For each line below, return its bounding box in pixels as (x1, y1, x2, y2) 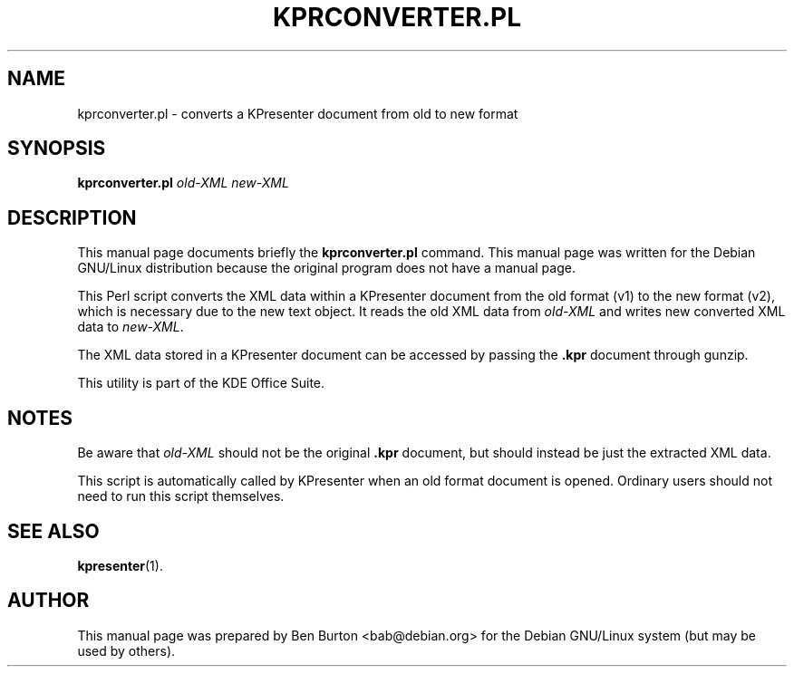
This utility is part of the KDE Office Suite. (77, 375, 325, 391)
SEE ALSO (7, 519, 100, 543)
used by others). (77, 642, 176, 659)
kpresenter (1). (77, 557, 163, 573)
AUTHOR (7, 589, 90, 612)
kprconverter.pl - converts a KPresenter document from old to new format (77, 105, 518, 121)
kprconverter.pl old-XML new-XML (77, 175, 289, 191)
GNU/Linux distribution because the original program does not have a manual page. (77, 260, 576, 276)
